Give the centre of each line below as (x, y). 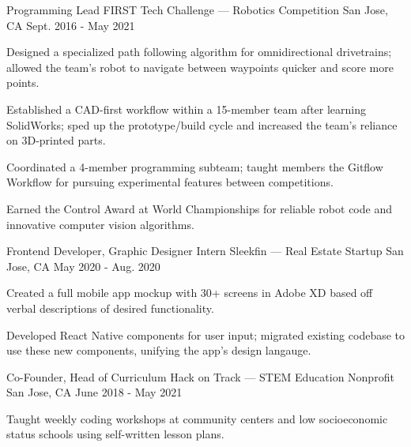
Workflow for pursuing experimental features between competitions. (170, 182)
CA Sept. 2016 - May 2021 (71, 25)
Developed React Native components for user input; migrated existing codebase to (206, 334)
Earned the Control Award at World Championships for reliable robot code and (199, 208)
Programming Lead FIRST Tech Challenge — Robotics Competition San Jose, (197, 9)
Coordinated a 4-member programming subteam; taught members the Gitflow (195, 166)
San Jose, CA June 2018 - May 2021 (94, 392)
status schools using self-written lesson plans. (115, 434)
